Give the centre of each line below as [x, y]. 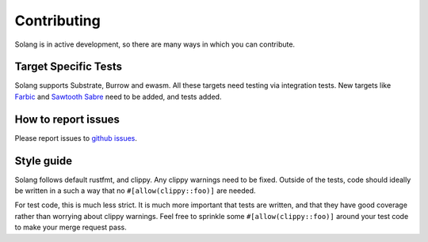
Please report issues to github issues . [76, 138]
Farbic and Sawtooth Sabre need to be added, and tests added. [118, 96]
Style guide [44, 161]
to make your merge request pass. [71, 227]
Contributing [57, 21]
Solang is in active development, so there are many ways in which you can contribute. [155, 44]
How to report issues [67, 119]
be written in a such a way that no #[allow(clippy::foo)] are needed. [136, 191]
